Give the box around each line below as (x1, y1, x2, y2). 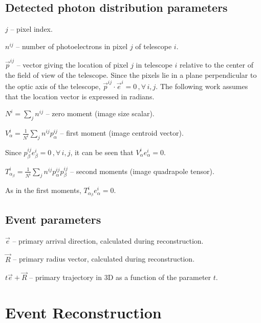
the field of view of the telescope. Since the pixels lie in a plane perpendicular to (5, 69, 257, 80)
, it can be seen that (70, 146, 134, 157)
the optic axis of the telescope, (5, 81, 101, 92)
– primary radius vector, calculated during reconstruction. (13, 253, 195, 264)
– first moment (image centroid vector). (60, 127, 184, 138)
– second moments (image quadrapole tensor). (70, 165, 214, 176)
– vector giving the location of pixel (16, 59, 128, 70)
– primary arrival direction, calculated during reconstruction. (12, 235, 204, 246)
